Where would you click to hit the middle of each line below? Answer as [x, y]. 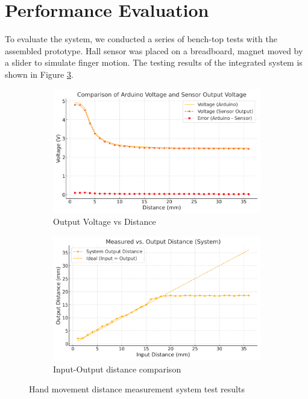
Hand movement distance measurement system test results [137, 389]
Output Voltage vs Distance [105, 221]
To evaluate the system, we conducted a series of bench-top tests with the [141, 39]
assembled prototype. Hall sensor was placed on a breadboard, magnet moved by [154, 50]
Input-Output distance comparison [117, 369]
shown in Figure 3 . [39, 74]
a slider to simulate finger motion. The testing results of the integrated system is [154, 62]
